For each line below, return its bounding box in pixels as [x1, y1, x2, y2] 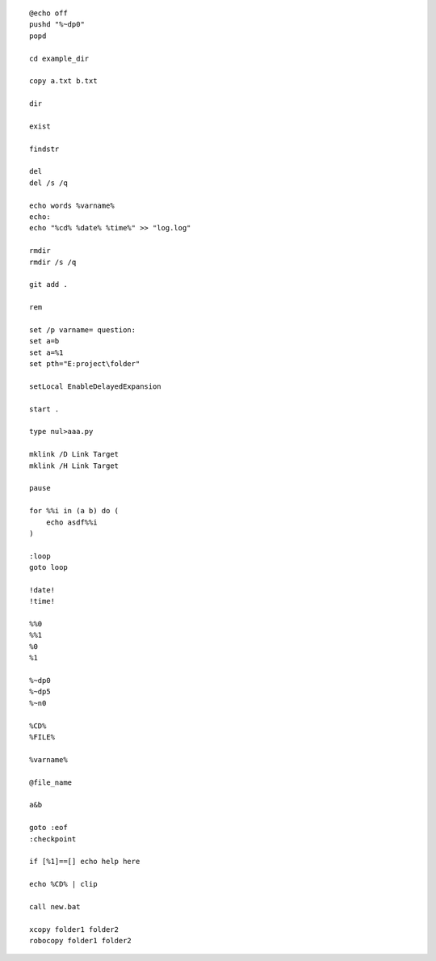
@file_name [29, 778, 73, 787]
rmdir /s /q [29, 257, 77, 267]
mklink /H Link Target [29, 461, 119, 470]
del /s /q [29, 178, 68, 188]
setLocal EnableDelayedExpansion [29, 381, 161, 391]
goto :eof [29, 823, 68, 832]
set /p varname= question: [29, 325, 136, 335]
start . [29, 404, 60, 414]
